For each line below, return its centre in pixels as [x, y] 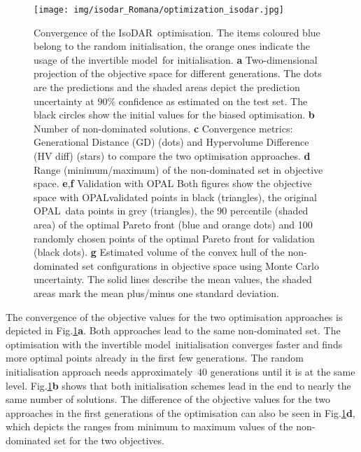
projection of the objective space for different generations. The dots [178, 73]
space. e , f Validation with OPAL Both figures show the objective [173, 183]
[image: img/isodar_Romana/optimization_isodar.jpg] [159, 10]
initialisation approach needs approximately [99, 371]
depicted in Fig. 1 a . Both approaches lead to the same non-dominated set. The [173, 330]
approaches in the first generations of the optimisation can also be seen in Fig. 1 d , [180, 412]
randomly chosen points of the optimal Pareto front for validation [174, 238]
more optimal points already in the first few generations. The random [155, 358]
